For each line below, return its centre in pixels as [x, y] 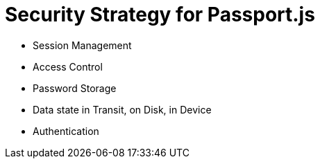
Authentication [66, 131]
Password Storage [75, 88]
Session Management [82, 45]
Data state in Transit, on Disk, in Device [122, 109]
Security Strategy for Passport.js [160, 15]
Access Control [68, 66]
